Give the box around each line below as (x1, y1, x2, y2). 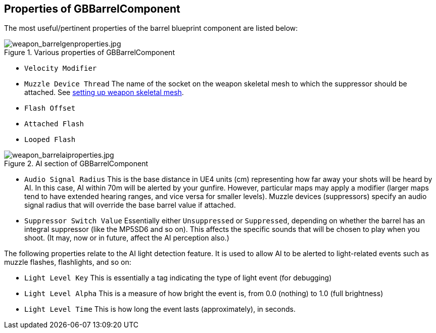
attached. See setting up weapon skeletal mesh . (24, 88, 184, 97)
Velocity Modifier (24, 64, 97, 73)
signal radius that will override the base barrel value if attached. (24, 201, 236, 210)
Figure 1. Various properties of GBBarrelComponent (4, 48, 175, 57)
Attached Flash (24, 120, 84, 128)
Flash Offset (24, 104, 76, 113)
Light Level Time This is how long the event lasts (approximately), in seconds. (24, 305, 296, 314)
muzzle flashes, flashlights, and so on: (4, 258, 131, 267)
